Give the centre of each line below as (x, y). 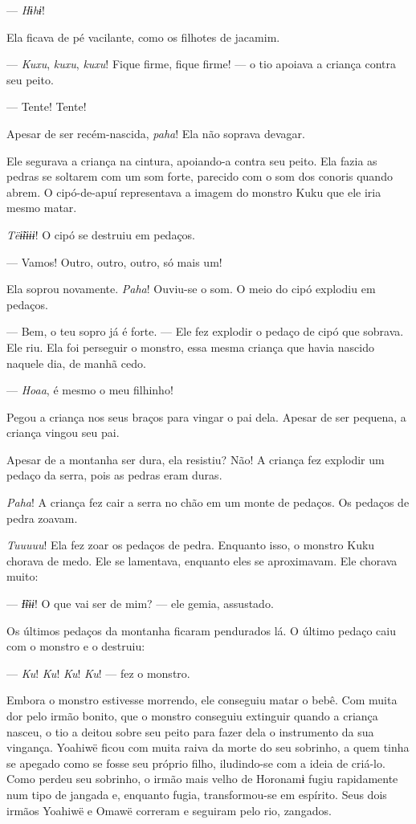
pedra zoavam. (42, 518)
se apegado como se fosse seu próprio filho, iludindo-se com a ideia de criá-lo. (196, 763)
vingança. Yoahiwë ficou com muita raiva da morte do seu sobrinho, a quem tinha (208, 747)
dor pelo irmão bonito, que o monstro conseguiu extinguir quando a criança (192, 716)
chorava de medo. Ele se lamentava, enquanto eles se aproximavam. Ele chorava (202, 560)
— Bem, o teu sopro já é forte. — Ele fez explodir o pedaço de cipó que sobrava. (205, 331)
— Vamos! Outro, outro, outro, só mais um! (114, 261)
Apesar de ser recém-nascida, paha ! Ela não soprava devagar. (156, 133)
